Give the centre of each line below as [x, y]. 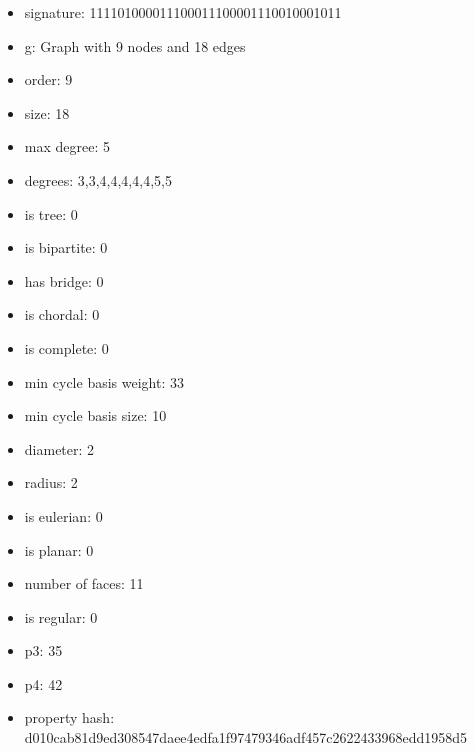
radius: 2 [51, 482]
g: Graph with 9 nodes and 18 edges [135, 45]
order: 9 [48, 79]
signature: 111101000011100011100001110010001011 [183, 12]
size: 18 [47, 112]
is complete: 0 [66, 347]
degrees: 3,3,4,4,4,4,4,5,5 [98, 179]
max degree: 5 [67, 146]
